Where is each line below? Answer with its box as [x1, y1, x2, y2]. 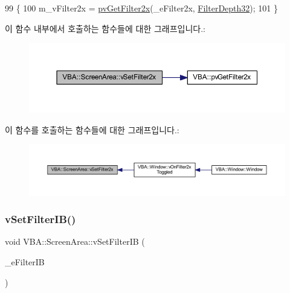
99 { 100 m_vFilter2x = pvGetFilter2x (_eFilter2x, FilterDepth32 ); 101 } [5, 2, 279, 14]
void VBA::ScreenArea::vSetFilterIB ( [5, 235, 145, 248]
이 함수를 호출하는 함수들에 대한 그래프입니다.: [5, 123, 179, 136]
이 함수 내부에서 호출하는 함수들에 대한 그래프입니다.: [5, 22, 205, 34]
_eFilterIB [5, 255, 45, 268]
